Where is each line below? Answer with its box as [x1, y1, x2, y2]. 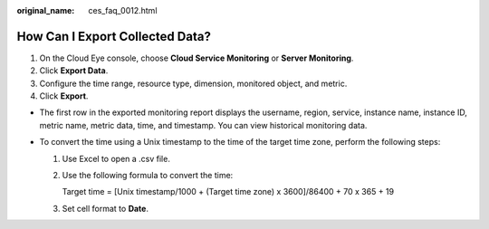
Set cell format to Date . [62, 203, 149, 214]
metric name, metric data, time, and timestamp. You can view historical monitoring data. [39, 119, 368, 130]
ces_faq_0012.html [88, 5, 158, 15]
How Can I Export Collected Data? [16, 28, 212, 44]
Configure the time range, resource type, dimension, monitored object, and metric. [39, 78, 348, 89]
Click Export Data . [39, 65, 109, 76]
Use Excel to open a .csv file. [62, 153, 171, 164]
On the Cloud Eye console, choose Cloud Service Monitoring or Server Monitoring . [39, 52, 354, 63]
